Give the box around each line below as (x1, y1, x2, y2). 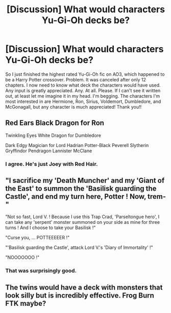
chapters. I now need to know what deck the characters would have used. (5, 82, 161, 88)
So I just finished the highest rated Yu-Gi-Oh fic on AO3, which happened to (5, 71, 165, 77)
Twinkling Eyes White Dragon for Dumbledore (5, 132, 101, 138)
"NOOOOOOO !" (5, 255, 40, 261)
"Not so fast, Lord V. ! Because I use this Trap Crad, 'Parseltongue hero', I (5, 214, 160, 220)
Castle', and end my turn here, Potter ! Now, (5, 192, 146, 201)
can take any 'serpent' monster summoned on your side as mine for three (5, 219, 160, 225)
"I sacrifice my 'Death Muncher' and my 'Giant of (5, 176, 165, 185)
